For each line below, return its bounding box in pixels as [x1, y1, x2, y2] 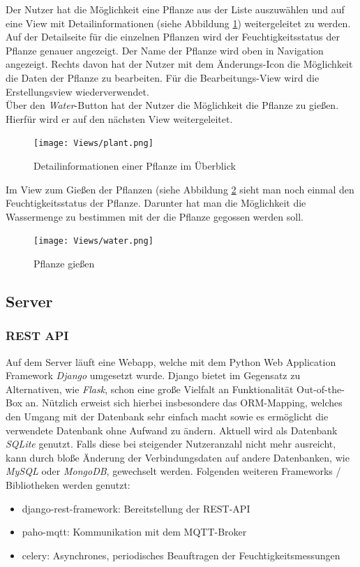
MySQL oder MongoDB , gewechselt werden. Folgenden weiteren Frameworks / [6, 464, 341, 478]
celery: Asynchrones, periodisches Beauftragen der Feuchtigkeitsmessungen [22, 547, 340, 562]
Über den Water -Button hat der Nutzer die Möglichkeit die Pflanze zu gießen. [6, 98, 339, 112]
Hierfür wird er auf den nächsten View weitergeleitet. [6, 111, 233, 126]
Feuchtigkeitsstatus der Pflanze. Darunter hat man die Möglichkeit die [6, 196, 306, 210]
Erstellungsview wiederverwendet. [6, 84, 149, 98]
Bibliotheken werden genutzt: [6, 477, 130, 492]
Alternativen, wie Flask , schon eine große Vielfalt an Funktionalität [6, 381, 294, 396]
